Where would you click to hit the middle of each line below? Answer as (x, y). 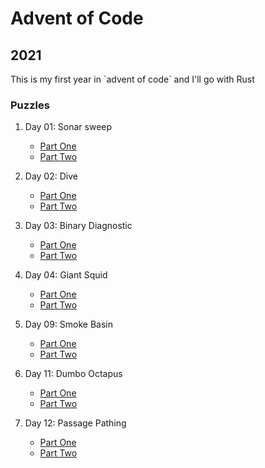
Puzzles (30, 105)
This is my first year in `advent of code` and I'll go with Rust (132, 79)
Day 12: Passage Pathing (75, 423)
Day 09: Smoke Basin (69, 324)
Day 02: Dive (51, 176)
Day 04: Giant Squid (66, 275)
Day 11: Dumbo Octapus (73, 374)
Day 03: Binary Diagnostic (78, 226)
